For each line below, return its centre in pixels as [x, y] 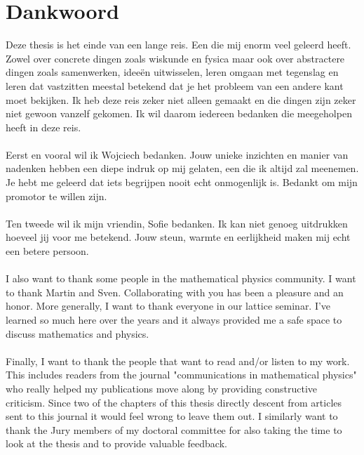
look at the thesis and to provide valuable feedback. [116, 443]
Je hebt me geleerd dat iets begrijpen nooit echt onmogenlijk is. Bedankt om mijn [182, 182]
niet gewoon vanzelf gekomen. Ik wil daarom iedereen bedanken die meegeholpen [179, 113]
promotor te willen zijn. [56, 196]
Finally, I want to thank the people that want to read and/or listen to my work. [178, 361]
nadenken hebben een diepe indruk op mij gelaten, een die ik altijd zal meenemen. [182, 168]
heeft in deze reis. [43, 127]
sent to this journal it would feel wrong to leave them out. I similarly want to [172, 416]
